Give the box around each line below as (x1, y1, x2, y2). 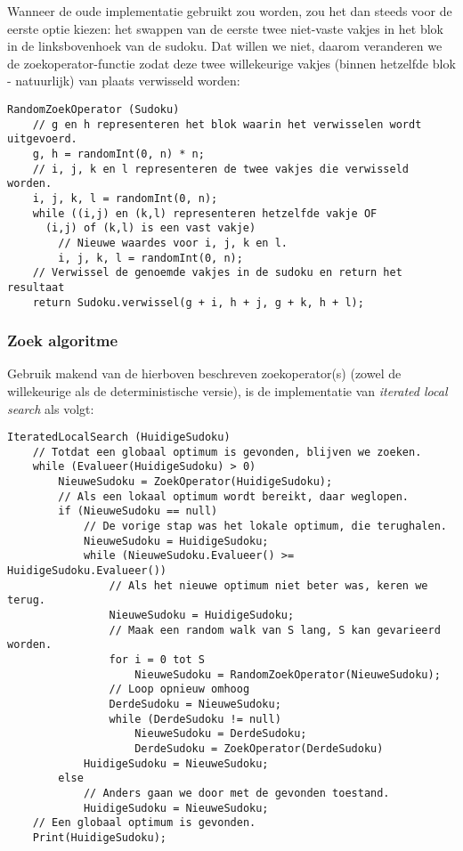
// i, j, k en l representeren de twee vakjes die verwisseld (32, 162, 410, 175)
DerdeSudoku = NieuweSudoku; (109, 697, 281, 710)
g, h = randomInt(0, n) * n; (32, 147, 205, 160)
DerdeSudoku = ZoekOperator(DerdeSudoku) (134, 742, 384, 755)
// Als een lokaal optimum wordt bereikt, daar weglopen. (58, 490, 410, 503)
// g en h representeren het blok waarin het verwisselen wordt (32, 118, 422, 131)
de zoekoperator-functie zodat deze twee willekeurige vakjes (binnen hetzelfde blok (7, 53, 456, 72)
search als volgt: (7, 399, 94, 417)
